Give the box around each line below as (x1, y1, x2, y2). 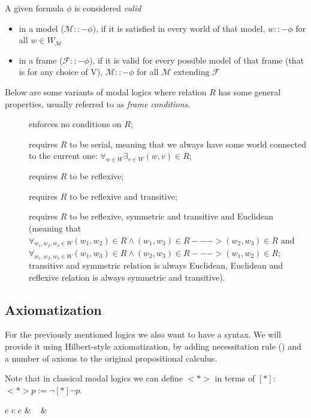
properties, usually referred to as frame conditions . (5, 97, 191, 110)
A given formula (5, 2, 64, 14)
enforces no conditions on (29, 118, 122, 130)
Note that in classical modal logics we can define (5, 372, 183, 384)
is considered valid (74, 2, 141, 14)
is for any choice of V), (19, 65, 103, 78)
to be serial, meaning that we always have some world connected (69, 137, 306, 150)
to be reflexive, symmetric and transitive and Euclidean (69, 210, 273, 222)
